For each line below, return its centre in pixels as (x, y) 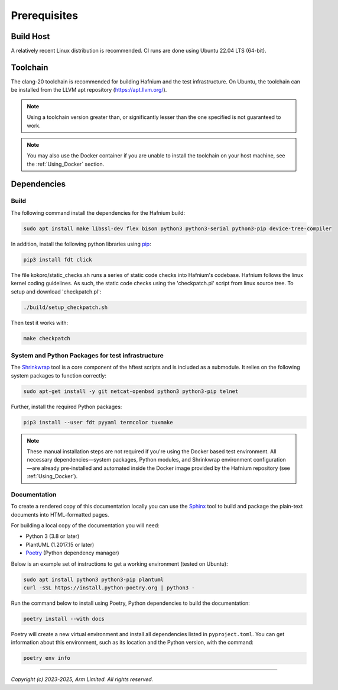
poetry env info (47, 658)
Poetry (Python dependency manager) (72, 553)
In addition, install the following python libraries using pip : (81, 244)
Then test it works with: (39, 323)
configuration (269, 460)
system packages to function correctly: (58, 375)
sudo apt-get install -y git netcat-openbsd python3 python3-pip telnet (131, 391)
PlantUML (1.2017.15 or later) (60, 544)
